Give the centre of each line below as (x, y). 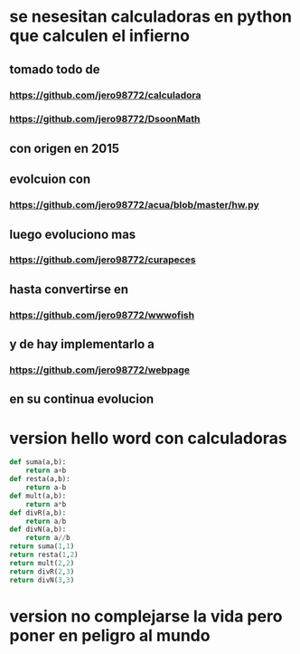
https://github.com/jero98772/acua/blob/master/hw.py (134, 205)
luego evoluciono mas (73, 234)
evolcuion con (50, 180)
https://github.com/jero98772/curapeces (103, 260)
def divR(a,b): (38, 513)
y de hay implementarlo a (82, 344)
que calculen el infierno (99, 36)
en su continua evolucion (82, 399)
